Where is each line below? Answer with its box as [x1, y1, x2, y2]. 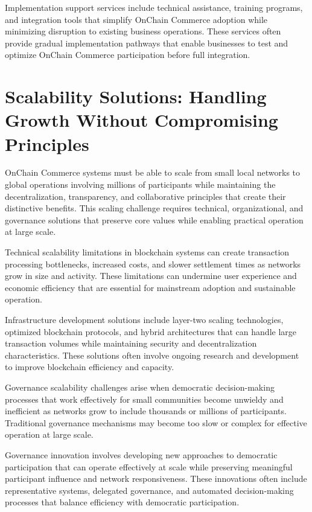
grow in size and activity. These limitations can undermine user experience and [5, 269, 297, 282]
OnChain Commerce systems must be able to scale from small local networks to [5, 166, 301, 179]
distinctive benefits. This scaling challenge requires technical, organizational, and [5, 202, 304, 214]
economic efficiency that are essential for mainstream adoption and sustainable [5, 281, 296, 293]
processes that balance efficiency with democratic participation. [5, 496, 240, 508]
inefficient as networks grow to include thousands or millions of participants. [5, 405, 287, 417]
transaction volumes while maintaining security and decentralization [5, 337, 257, 350]
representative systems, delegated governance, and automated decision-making [5, 484, 294, 496]
